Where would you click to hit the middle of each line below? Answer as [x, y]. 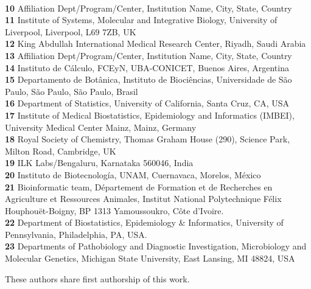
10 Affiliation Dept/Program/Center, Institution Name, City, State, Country [149, 8]
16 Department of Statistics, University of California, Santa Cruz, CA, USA [147, 103]
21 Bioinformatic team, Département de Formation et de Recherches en [139, 186]
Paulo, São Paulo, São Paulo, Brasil [72, 91]
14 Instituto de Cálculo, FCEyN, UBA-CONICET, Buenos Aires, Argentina [147, 67]
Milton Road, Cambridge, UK [61, 151]
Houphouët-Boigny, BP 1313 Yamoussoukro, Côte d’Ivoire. [114, 210]
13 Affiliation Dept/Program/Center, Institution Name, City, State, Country [149, 55]
